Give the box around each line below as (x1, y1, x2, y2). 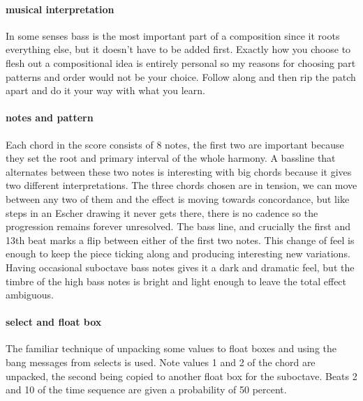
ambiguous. (6, 287, 54, 302)
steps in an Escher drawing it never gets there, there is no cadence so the (6, 205, 318, 220)
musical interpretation (6, 1, 114, 16)
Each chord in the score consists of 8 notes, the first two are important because (6, 137, 344, 151)
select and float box (6, 315, 102, 329)
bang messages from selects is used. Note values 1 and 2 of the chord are (6, 355, 316, 370)
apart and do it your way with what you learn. (6, 83, 205, 98)
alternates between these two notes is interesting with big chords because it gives (6, 164, 352, 179)
